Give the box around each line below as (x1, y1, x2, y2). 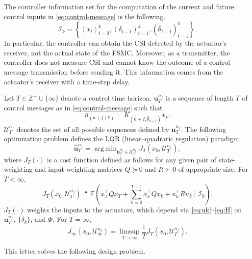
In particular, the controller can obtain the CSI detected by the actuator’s (4, 38, 227, 48)
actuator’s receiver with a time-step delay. (4, 76, 130, 86)
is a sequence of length (166, 93, 233, 103)
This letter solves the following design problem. (4, 246, 146, 256)
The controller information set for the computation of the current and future (4, 1, 234, 11)
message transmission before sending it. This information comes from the (4, 66, 224, 77)
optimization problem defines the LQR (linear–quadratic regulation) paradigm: (4, 133, 241, 144)
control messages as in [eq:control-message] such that (4, 102, 163, 112)
